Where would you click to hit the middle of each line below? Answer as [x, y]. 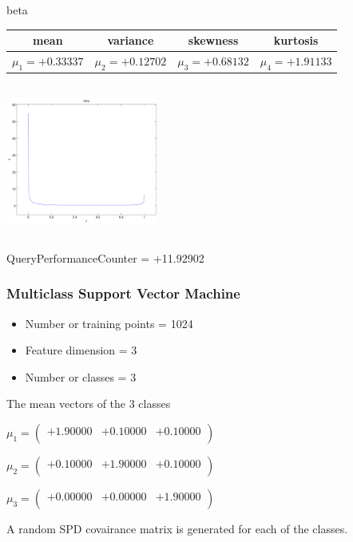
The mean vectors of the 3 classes [89, 404]
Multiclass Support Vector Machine [123, 293]
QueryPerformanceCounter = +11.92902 [105, 257]
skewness [213, 40]
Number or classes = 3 [81, 376]
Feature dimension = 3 [81, 350]
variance [131, 40]
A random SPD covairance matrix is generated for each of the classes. [177, 528]
